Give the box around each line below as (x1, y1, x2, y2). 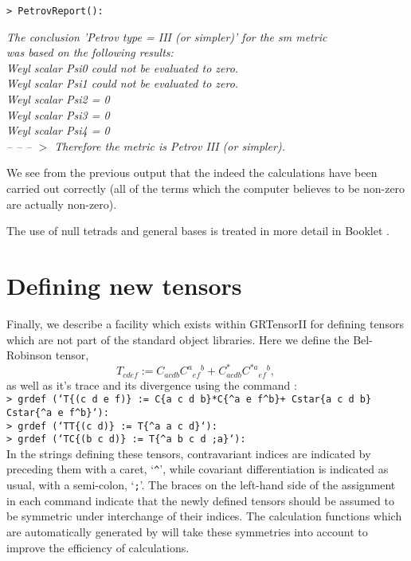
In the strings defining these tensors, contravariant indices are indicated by (6, 445, 371, 461)
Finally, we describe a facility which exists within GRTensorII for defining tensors (6, 315, 404, 331)
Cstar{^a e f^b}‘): (6, 406, 109, 418)
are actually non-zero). (6, 195, 117, 212)
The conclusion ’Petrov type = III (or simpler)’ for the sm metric (6, 28, 327, 45)
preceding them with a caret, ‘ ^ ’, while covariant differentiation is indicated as (6, 461, 389, 477)
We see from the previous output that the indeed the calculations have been (6, 164, 378, 181)
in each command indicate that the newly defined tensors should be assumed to (6, 492, 394, 508)
